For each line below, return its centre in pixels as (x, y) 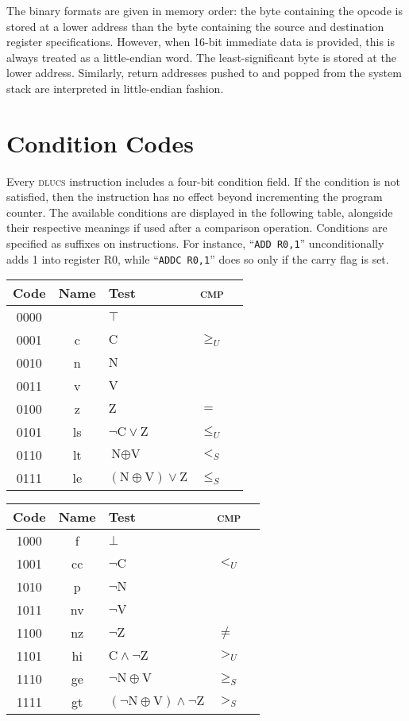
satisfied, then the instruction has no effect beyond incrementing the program (195, 197)
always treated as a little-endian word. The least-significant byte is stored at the (201, 57)
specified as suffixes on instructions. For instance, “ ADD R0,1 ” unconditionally (195, 243)
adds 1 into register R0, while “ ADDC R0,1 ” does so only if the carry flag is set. (198, 258)
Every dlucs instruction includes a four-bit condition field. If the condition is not (204, 181)
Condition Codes (100, 143)
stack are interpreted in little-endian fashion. (115, 88)
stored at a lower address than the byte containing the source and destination (195, 26)
